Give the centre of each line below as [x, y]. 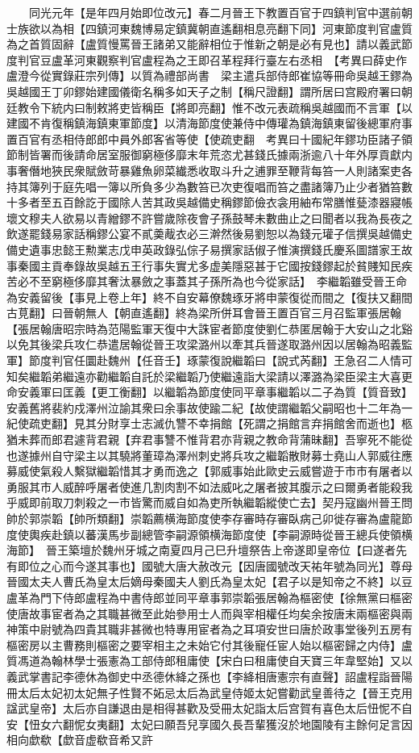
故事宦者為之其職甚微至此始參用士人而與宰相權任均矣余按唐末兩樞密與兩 [220, 613]
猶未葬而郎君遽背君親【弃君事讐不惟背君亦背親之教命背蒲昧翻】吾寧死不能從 [209, 439]
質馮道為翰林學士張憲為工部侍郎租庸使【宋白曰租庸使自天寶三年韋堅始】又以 [209, 661]
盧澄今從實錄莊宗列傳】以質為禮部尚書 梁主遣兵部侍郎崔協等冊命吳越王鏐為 [209, 75]
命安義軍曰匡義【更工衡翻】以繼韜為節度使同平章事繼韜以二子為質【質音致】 [209, 392]
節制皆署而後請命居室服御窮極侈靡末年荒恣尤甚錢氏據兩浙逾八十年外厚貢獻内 [209, 155]
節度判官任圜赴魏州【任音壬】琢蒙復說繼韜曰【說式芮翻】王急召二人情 [215, 360]
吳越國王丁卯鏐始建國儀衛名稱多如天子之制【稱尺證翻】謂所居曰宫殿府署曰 [204, 91]
